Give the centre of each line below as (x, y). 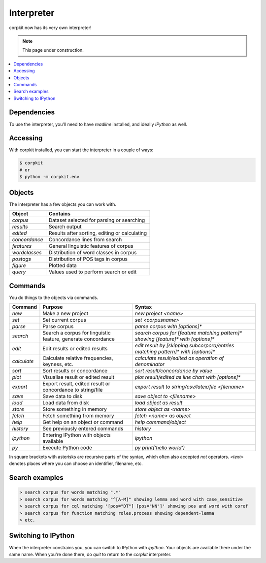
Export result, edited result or (76, 384)
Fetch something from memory (78, 416)
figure (19, 265)
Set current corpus (64, 320)
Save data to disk (63, 397)
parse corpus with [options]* (168, 327)
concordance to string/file (73, 390)
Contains (60, 214)
